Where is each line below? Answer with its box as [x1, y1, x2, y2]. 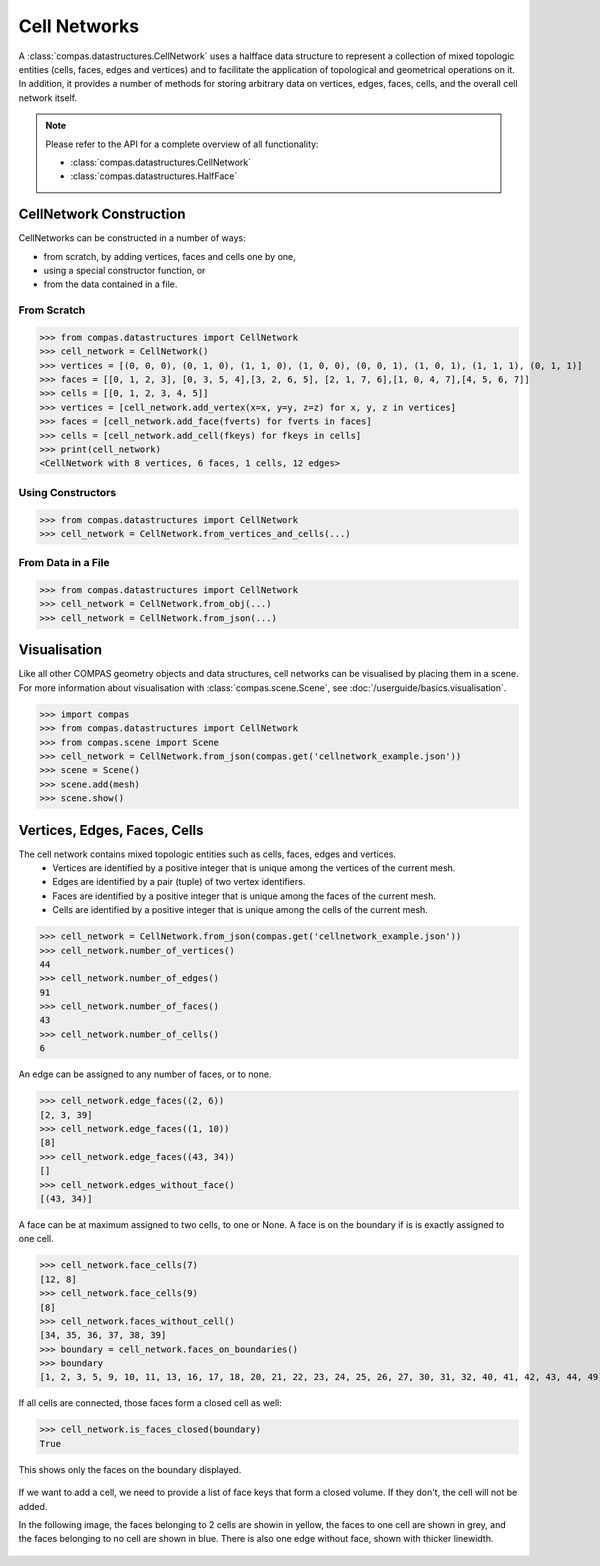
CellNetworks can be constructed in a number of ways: [18, 232, 247, 244]
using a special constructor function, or [43, 264, 206, 276]
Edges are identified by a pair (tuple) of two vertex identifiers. [52, 876, 306, 888]
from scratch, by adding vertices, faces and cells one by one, [43, 250, 297, 262]
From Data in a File [18, 556, 110, 570]
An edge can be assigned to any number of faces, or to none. [18, 1068, 272, 1080]
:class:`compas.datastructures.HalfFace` [70, 170, 238, 182]
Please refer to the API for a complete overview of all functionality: [45, 138, 319, 150]
